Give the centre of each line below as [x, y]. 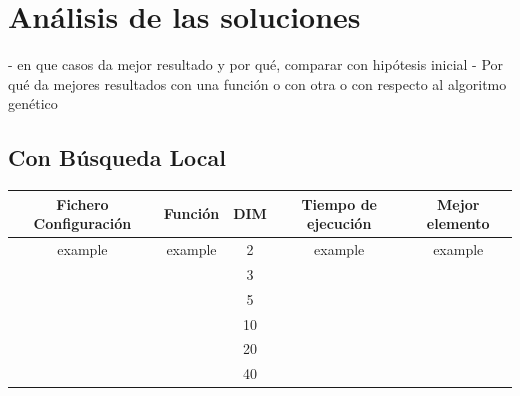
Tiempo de [339, 203]
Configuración [82, 223]
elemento [458, 223]
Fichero [82, 203]
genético [33, 103]
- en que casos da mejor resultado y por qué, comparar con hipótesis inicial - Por [256, 64]
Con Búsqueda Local [117, 157]
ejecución [339, 223]
